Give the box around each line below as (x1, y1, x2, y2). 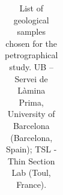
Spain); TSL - (6, 143, 57, 155)
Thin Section (7, 154, 55, 167)
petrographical (5, 49, 58, 61)
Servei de (14, 72, 48, 85)
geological (13, 13, 49, 26)
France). (16, 178, 47, 190)
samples (17, 25, 46, 38)
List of (19, 2, 43, 14)
